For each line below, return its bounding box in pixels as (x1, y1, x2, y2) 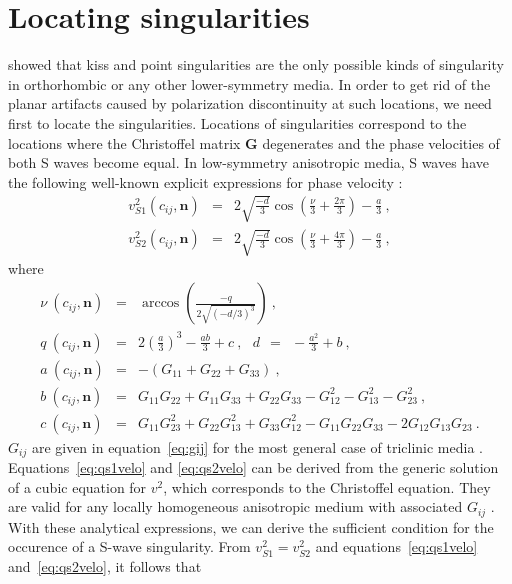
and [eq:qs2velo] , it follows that (8, 555, 202, 576)
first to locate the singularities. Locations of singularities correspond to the (8, 112, 467, 133)
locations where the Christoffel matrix (8, 132, 241, 153)
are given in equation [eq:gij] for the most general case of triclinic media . (31, 436, 483, 457)
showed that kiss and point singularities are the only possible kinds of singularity (8, 54, 504, 75)
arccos (141, 296, 180, 311)
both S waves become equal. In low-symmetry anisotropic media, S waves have (8, 152, 489, 173)
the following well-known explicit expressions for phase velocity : (8, 171, 403, 192)
